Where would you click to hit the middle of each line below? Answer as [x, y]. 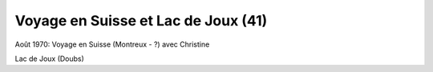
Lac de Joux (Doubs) [49, 59]
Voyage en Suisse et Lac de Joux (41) [141, 21]
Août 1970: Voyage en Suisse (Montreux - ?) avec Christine [112, 44]
